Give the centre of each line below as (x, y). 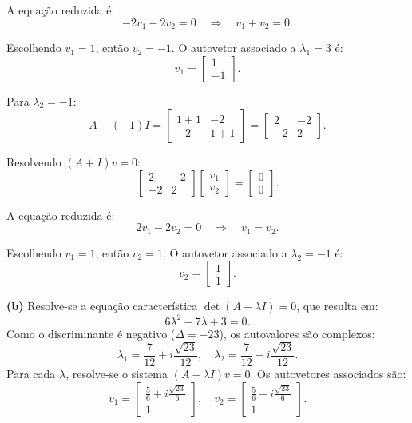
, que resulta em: (337, 306)
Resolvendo (34, 162)
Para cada (31, 373)
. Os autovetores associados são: (328, 373)
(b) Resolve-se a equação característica (102, 306)
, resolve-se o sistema (117, 373)
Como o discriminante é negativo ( (91, 333)
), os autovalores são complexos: (297, 333)
